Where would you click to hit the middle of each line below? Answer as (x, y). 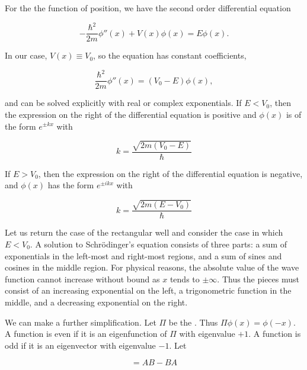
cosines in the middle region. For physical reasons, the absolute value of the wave (152, 267)
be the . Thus (193, 322)
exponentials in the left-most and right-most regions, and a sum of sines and (143, 255)
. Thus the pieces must (258, 279)
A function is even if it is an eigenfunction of (86, 334)
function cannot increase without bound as (82, 279)
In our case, (26, 55)
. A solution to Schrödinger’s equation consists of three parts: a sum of (159, 244)
